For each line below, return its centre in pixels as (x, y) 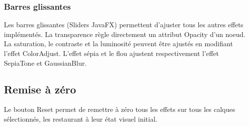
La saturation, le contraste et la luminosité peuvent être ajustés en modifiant (118, 44)
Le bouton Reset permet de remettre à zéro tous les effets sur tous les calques (120, 109)
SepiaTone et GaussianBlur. (45, 63)
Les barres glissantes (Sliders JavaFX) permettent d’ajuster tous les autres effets (124, 25)
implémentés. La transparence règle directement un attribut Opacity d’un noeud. (125, 34)
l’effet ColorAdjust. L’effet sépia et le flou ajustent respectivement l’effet (111, 53)
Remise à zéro (40, 89)
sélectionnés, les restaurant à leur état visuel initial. (81, 118)
